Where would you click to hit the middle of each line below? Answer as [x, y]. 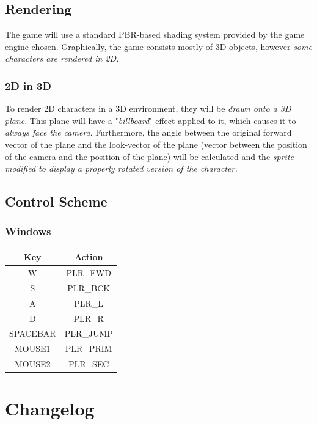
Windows [28, 231]
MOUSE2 [33, 364]
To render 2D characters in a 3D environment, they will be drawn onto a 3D [148, 108]
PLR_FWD [89, 273]
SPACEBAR [33, 333]
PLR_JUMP [89, 333]
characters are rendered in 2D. [62, 58]
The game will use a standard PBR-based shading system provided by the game [155, 35]
